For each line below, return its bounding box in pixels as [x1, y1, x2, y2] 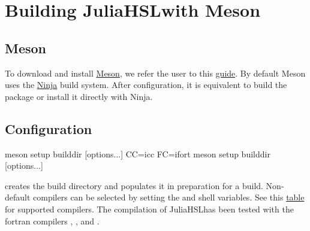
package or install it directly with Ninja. [5, 90, 153, 102]
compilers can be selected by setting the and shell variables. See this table [33, 191, 305, 203]
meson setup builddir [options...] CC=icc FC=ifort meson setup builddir [5, 147, 270, 160]
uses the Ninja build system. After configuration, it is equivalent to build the [5, 78, 287, 91]
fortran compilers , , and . [5, 214, 100, 227]
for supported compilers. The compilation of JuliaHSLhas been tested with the [5, 202, 294, 215]
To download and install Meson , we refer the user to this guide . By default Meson [5, 66, 306, 79]
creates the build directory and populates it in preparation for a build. [5, 179, 263, 192]
